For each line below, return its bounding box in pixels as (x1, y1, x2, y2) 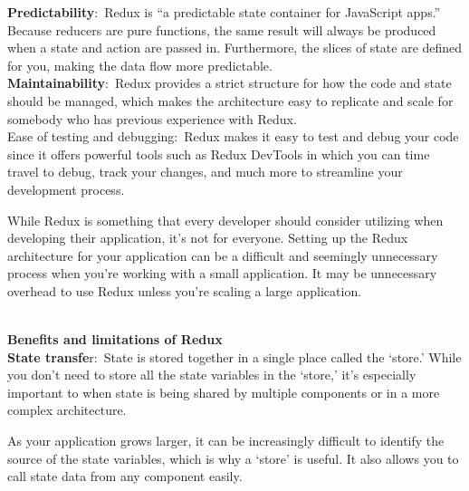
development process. (7, 179, 125, 198)
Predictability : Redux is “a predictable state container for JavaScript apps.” (7, 3, 441, 21)
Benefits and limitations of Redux (7, 330, 223, 349)
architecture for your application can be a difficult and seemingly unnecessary (7, 246, 438, 265)
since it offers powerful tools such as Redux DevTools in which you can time (7, 144, 430, 163)
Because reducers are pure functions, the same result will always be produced (7, 20, 436, 39)
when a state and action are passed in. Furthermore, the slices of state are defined (7, 38, 463, 57)
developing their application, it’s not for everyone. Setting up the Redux (7, 228, 408, 247)
